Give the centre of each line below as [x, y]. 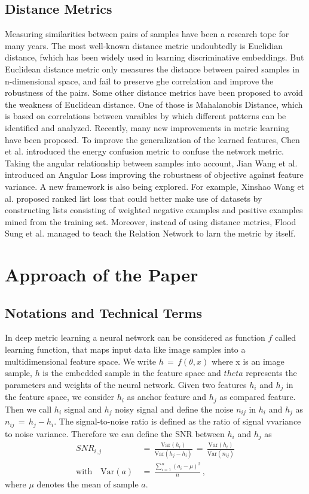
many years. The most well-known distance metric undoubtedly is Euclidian [144, 45]
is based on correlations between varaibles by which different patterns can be [146, 116]
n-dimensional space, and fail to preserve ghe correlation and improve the [139, 81]
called [286, 337]
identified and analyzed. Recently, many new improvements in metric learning [147, 127]
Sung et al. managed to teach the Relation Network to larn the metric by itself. [150, 233]
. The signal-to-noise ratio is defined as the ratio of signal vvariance [178, 421]
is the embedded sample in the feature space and [132, 373]
